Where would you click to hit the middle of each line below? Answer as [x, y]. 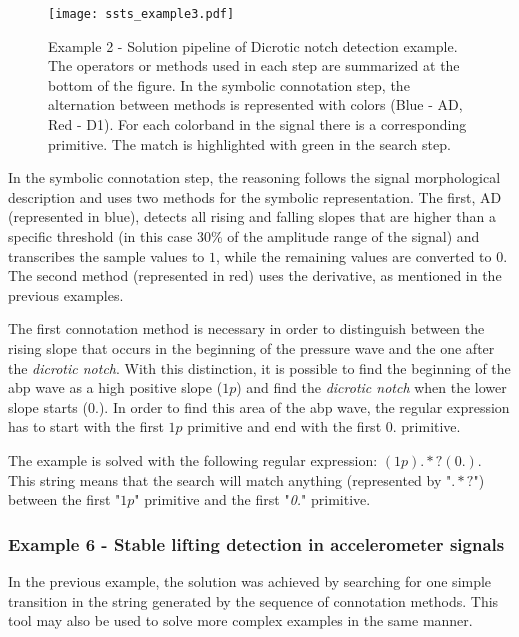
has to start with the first [86, 426]
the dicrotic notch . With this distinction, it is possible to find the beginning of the [259, 367]
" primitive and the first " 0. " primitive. [252, 499]
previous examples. [66, 294]
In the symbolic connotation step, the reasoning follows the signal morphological [254, 177]
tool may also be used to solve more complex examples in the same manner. [240, 620]
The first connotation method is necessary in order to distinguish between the [246, 328]
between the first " [64, 499]
